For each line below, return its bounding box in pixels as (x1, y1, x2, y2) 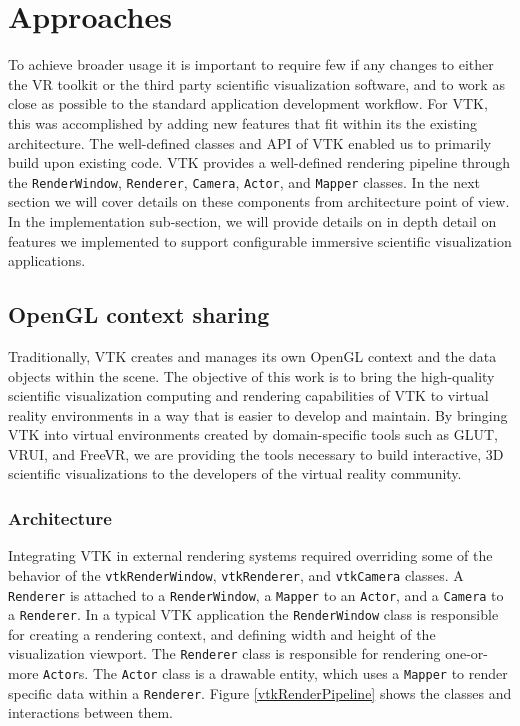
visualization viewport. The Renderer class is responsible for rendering (8, 643, 441, 664)
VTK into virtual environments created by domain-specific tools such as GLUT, (8, 424, 498, 445)
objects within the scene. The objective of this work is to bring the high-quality (8, 365, 495, 386)
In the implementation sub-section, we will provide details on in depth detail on (8, 210, 497, 231)
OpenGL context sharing (8, 299, 270, 330)
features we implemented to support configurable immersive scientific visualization (8, 230, 512, 251)
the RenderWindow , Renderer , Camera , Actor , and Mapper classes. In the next (8, 171, 481, 192)
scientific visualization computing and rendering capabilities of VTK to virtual (8, 385, 489, 406)
